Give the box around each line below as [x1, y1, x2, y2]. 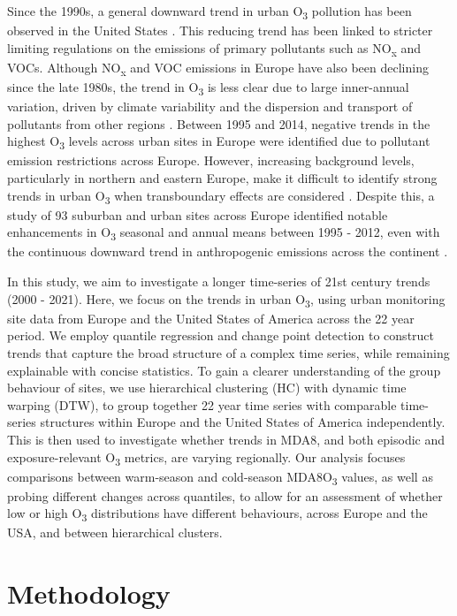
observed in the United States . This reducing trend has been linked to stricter [7, 21, 433, 40]
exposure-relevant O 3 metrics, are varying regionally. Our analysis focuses [7, 447, 406, 468]
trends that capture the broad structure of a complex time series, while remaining [7, 343, 450, 361]
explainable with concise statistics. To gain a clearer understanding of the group [7, 361, 441, 379]
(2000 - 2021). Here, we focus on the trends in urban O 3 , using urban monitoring [7, 289, 446, 310]
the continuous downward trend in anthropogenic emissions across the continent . [7, 242, 448, 261]
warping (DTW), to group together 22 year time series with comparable [7, 395, 397, 414]
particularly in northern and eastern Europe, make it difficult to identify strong [7, 169, 438, 186]
